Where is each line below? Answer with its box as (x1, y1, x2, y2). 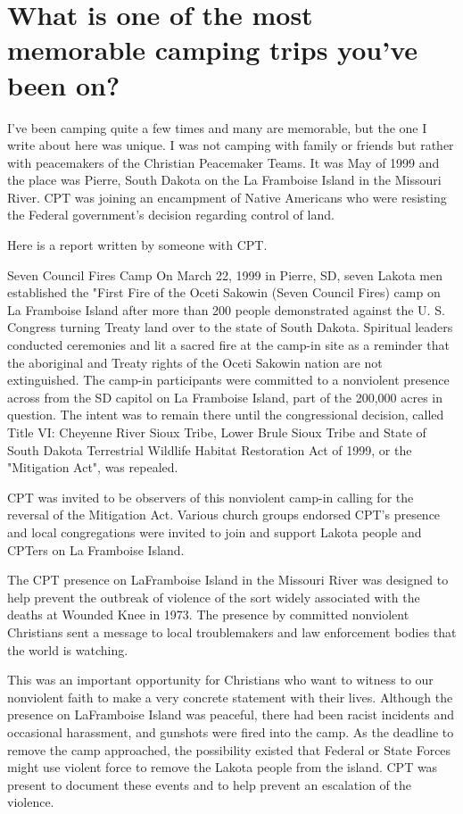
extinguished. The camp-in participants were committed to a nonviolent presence (7, 370, 450, 389)
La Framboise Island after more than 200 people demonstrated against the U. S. (7, 300, 445, 319)
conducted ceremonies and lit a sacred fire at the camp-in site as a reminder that (7, 336, 450, 354)
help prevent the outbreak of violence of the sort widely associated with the (7, 587, 420, 606)
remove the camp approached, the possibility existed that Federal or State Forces (7, 740, 451, 759)
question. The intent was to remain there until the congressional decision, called (7, 405, 444, 424)
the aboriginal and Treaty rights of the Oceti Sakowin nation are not (7, 353, 383, 371)
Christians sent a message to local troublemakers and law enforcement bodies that (7, 622, 457, 641)
